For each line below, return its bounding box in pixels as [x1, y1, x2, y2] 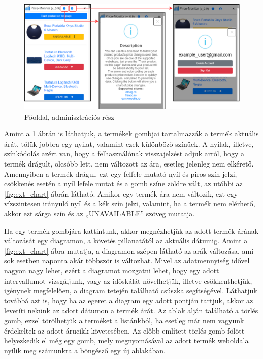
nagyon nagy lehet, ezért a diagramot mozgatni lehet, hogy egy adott [4, 265, 219, 275]
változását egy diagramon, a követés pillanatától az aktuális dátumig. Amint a [4, 235, 248, 246]
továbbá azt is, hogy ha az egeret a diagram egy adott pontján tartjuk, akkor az [4, 295, 253, 306]
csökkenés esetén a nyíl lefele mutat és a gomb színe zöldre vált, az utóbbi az [4, 178, 243, 189]
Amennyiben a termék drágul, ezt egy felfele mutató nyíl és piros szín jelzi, [4, 168, 237, 179]
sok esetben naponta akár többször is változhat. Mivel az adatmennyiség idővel [4, 255, 250, 266]
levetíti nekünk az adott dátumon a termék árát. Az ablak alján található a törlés [4, 305, 258, 316]
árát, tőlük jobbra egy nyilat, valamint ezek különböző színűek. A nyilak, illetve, [4, 138, 254, 149]
